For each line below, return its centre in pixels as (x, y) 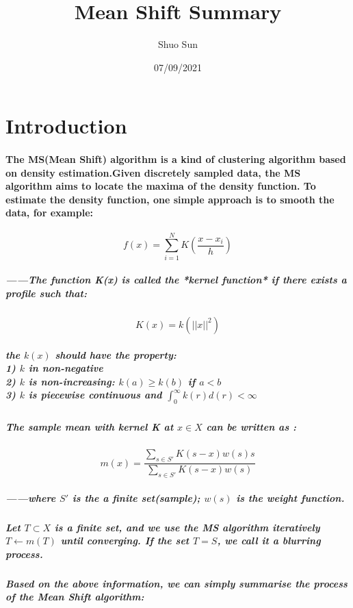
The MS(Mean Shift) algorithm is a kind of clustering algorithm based (176, 159)
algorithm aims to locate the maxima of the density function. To (161, 186)
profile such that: (46, 293)
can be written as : (251, 426)
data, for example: (50, 213)
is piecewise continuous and (95, 395)
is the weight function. (290, 497)
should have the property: (116, 354)
